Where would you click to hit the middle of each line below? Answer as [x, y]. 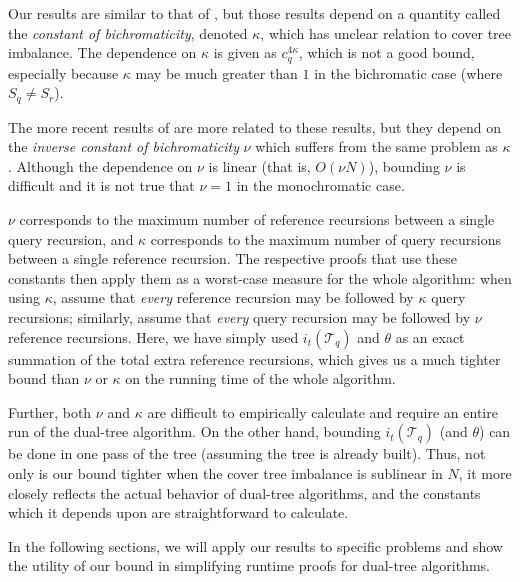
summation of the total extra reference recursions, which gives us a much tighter [254, 358]
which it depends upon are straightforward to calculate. [178, 512]
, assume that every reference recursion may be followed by [233, 297]
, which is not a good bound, [386, 52]
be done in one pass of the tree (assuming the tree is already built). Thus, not [247, 453]
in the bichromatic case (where [408, 72]
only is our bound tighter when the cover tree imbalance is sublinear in [225, 473]
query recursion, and [71, 238]
